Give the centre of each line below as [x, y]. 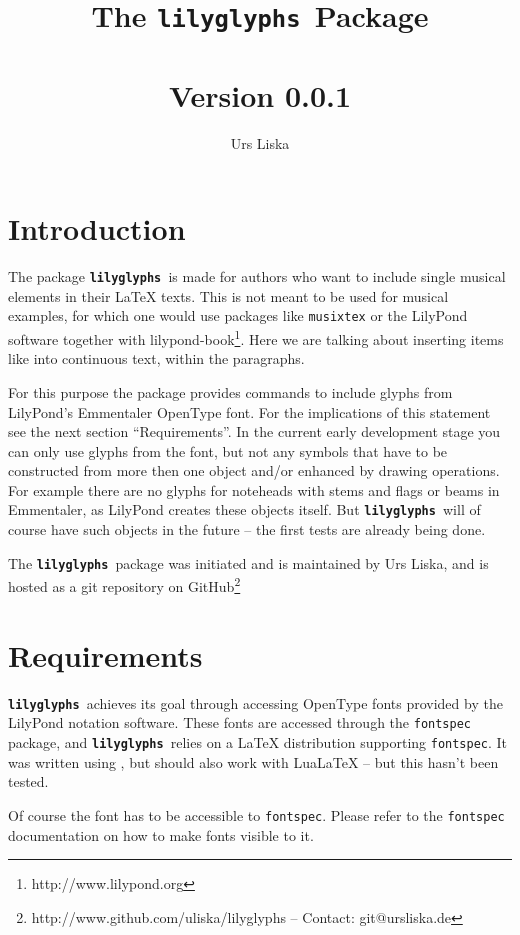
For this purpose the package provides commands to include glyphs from [230, 391]
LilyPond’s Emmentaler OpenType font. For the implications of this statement [249, 411]
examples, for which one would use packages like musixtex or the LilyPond [238, 315]
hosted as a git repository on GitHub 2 [124, 585]
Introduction [97, 228]
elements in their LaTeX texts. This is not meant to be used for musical [228, 295]
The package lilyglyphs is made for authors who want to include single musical [257, 276]
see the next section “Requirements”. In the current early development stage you [254, 431]
